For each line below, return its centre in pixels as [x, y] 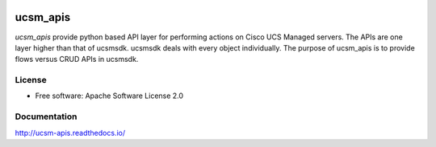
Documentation [46, 116]
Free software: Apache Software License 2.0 [109, 96]
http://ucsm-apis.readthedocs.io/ [70, 133]
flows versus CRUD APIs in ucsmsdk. [77, 59]
